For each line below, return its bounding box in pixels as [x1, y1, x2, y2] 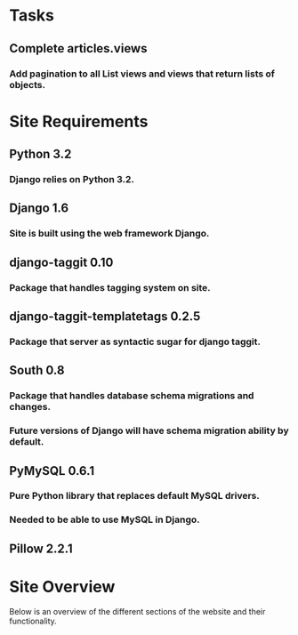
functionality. [9, 615, 58, 626]
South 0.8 [9, 363, 65, 378]
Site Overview [9, 576, 116, 597]
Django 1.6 [9, 201, 69, 216]
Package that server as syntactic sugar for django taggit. [9, 335, 261, 348]
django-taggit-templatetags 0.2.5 [9, 309, 201, 325]
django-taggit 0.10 [9, 254, 114, 269]
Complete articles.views [9, 41, 148, 56]
